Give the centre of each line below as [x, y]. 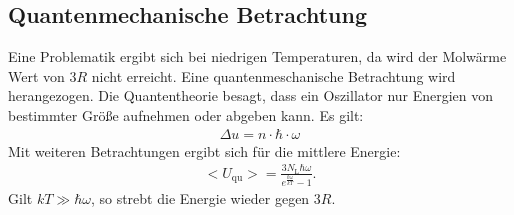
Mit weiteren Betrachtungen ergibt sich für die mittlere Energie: [204, 150]
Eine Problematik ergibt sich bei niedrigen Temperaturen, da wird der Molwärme [257, 56]
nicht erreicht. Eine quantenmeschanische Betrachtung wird [273, 75]
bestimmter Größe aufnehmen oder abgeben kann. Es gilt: [186, 114]
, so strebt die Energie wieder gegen [200, 197]
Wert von [36, 75]
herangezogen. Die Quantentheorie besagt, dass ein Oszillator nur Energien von [251, 95]
